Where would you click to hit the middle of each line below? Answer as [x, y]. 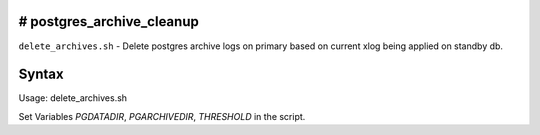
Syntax [41, 74]
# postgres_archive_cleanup [108, 21]
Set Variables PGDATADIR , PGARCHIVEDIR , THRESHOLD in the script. [162, 116]
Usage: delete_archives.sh [73, 98]
